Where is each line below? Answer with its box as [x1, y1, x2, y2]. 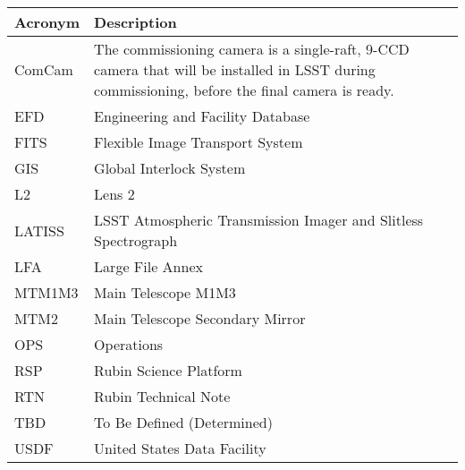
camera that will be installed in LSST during [94, 59, 376, 80]
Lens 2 [94, 184, 135, 204]
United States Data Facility [94, 438, 266, 458]
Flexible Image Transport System [94, 132, 303, 152]
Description [94, 12, 177, 32]
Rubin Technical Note [94, 386, 231, 406]
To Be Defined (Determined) [94, 412, 273, 432]
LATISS [14, 219, 64, 241]
